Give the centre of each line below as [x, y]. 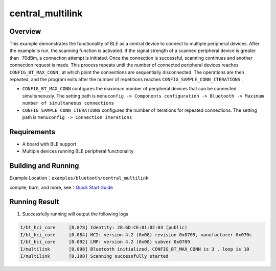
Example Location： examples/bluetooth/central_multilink [79, 178]
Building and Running [44, 166]
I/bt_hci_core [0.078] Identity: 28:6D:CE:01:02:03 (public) [104, 228]
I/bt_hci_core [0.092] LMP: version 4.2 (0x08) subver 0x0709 [105, 242]
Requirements [32, 132]
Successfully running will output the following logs [75, 214]
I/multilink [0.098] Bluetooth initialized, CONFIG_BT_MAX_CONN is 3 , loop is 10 [135, 249]
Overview [25, 31]
